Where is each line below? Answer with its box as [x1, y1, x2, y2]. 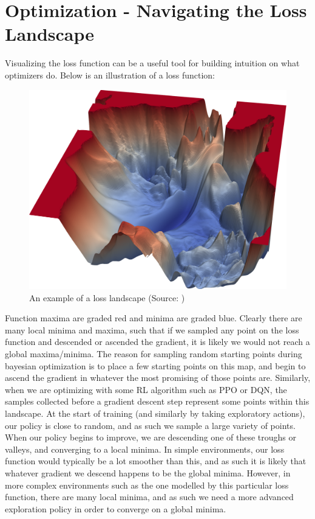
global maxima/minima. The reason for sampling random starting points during [5, 347, 302, 360]
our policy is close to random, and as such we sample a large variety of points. [5, 419, 296, 431]
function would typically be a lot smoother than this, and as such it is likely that [5, 455, 307, 467]
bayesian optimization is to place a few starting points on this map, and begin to [5, 359, 306, 372]
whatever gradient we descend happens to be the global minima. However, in [5, 466, 291, 479]
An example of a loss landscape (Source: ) [29, 291, 185, 304]
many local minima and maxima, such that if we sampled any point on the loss [5, 323, 299, 336]
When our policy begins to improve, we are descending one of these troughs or [5, 431, 296, 444]
